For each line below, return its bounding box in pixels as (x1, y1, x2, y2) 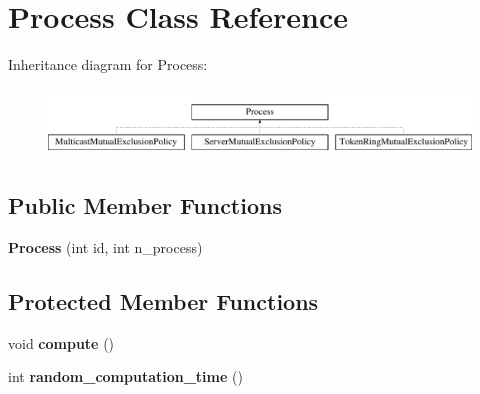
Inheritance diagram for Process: (8, 54, 208, 75)
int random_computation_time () (8, 366, 243, 387)
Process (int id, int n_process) (8, 237, 203, 257)
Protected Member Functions (8, 285, 319, 316)
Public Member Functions (8, 190, 282, 221)
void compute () (8, 332, 115, 353)
